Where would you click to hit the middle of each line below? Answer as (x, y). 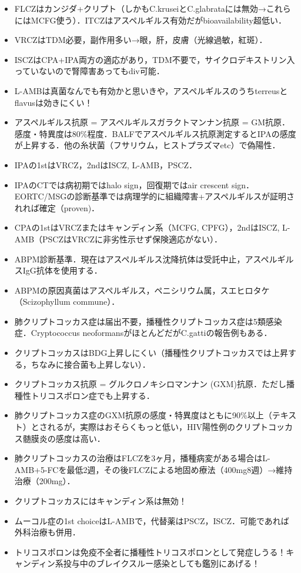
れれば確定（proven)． (57, 207)
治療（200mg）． (45, 481)
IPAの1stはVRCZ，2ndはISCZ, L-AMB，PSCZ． (106, 164)
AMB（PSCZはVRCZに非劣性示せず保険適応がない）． (118, 239)
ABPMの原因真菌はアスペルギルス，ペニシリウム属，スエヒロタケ (142, 290)
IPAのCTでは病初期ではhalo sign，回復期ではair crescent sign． (134, 184)
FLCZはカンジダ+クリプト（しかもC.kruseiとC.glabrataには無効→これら (153, 8)
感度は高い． (80, 438)
